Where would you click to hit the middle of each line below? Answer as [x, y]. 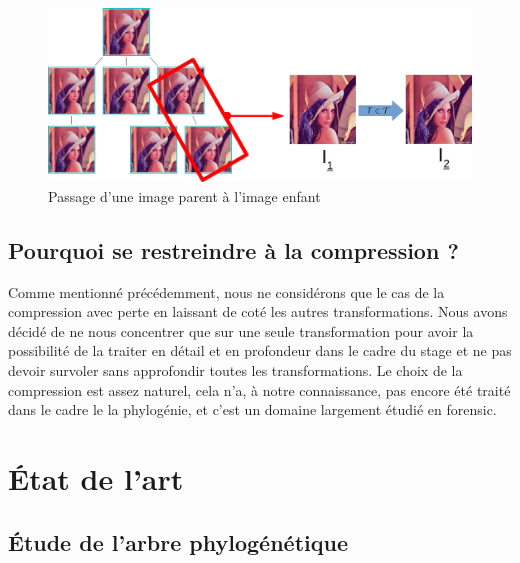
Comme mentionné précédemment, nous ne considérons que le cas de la [226, 291]
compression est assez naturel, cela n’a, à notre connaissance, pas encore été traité [259, 389]
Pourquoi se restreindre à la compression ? [233, 249]
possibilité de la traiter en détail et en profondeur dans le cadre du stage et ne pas [260, 350]
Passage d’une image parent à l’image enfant [184, 195]
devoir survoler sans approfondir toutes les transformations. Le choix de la [235, 370]
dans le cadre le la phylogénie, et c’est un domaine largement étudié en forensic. [252, 409]
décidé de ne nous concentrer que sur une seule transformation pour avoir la [241, 330]
